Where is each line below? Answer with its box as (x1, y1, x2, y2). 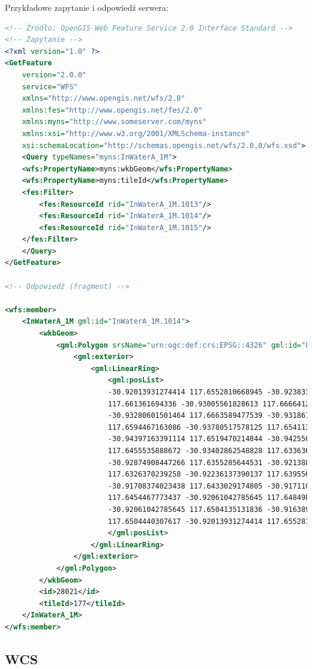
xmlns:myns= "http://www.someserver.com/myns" (22, 117, 207, 126)
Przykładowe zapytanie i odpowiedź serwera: (5, 1, 169, 13)
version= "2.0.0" (22, 70, 87, 79)
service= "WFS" (22, 82, 78, 91)
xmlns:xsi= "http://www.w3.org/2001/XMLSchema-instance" (22, 129, 250, 138)
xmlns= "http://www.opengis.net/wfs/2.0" (22, 94, 185, 103)
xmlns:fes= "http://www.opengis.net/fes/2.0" (22, 106, 203, 114)
